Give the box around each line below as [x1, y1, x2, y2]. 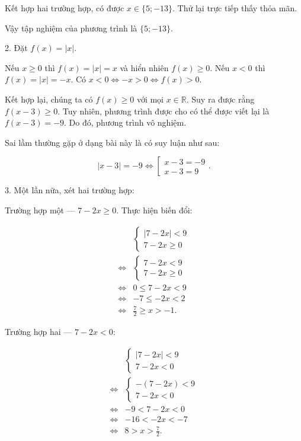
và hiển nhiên [120, 61, 169, 73]
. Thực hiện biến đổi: [116, 203, 193, 216]
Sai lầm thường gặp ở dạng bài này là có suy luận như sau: [5, 136, 220, 148]
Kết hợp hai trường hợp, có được [5, 2, 124, 14]
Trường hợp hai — [5, 325, 72, 338]
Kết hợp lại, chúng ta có [5, 92, 93, 105]
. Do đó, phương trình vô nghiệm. [64, 116, 187, 129]
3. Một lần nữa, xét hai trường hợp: [5, 184, 135, 196]
